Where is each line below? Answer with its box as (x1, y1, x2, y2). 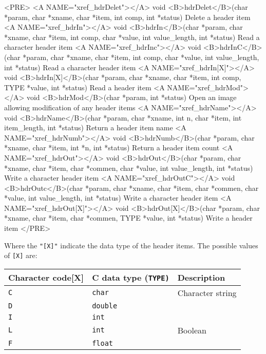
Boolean (177, 324, 206, 336)
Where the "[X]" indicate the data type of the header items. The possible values (4, 240, 258, 250)
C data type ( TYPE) (92, 271, 169, 283)
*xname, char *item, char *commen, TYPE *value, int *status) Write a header (4, 212, 253, 223)
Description (177, 271, 225, 283)
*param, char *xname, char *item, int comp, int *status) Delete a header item (4, 11, 251, 22)
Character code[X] (8, 271, 84, 283)
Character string (177, 286, 237, 299)
